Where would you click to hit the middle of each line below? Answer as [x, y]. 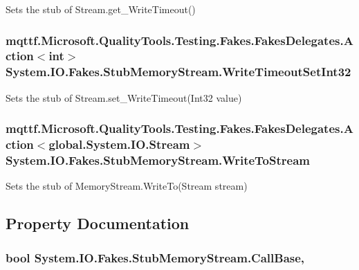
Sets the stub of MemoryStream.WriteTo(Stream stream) [127, 186]
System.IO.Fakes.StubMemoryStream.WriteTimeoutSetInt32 [178, 72]
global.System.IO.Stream [119, 144]
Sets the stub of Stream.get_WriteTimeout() [101, 9]
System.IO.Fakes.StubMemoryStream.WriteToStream [158, 160]
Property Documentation [98, 223]
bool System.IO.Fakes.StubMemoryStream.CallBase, [155, 257]
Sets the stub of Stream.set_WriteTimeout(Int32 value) [124, 97]
